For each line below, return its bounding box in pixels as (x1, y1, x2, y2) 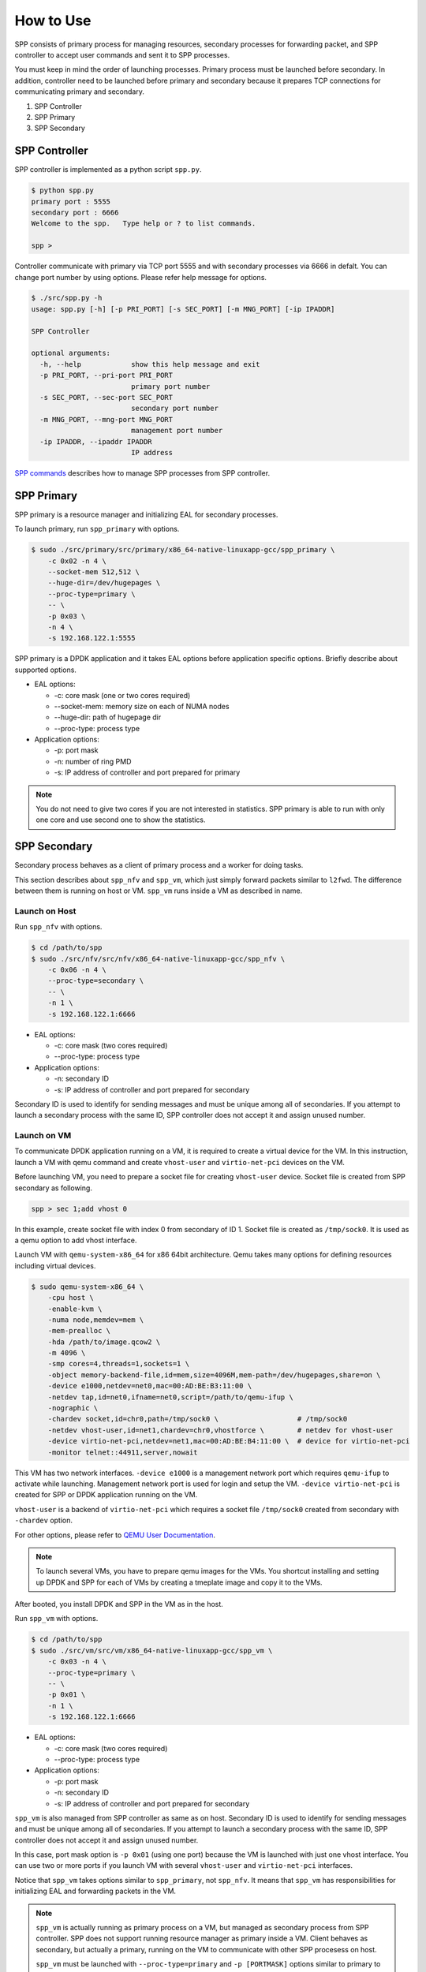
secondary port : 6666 (31, 207, 119, 217)
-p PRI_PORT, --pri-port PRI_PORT (39, 371, 174, 380)
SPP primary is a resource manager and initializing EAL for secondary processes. (14, 510, 278, 519)
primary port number (130, 382, 211, 390)
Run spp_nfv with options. (14, 922, 103, 932)
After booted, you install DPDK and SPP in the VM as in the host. (14, 1600, 224, 1609)
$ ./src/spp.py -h (31, 293, 103, 303)
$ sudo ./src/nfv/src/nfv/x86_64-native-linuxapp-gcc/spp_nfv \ (31, 954, 286, 963)
